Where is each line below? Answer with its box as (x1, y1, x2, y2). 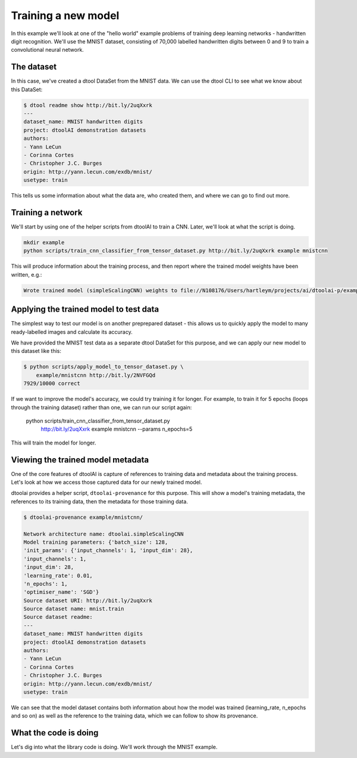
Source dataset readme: (23, 613, 93, 621)
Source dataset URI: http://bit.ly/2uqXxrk (23, 597, 153, 604)
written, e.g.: (11, 271, 42, 278)
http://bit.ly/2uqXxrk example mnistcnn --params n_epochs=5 (40, 425, 193, 433)
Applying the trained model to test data (11, 304, 159, 315)
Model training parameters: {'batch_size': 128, (23, 538, 168, 546)
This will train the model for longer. (11, 439, 96, 446)
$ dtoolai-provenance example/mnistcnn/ (23, 513, 143, 521)
